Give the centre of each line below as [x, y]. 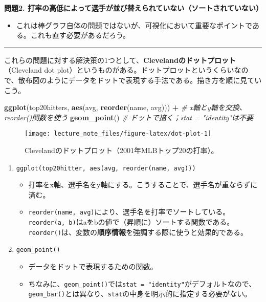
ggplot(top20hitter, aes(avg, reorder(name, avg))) [106, 168]
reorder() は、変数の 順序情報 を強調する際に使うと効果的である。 [138, 232]
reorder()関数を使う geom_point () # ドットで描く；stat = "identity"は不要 [129, 117]
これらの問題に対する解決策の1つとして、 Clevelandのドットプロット [120, 60]
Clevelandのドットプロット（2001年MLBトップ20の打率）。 [121, 150]
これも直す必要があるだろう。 [80, 35]
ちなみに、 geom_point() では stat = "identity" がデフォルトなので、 [142, 283]
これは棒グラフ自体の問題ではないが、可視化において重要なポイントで [134, 25]
